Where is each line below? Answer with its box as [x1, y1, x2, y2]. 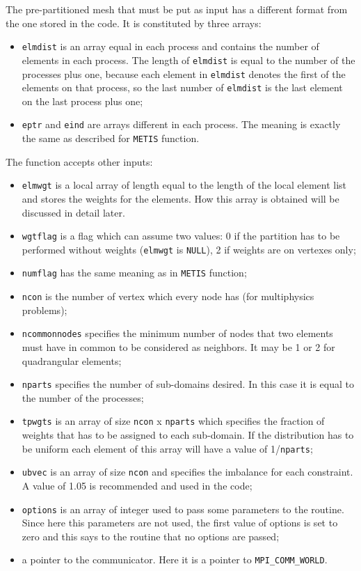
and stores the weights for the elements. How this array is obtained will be [22, 191, 339, 205]
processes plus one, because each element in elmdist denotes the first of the [22, 66, 346, 81]
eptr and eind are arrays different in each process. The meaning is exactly [22, 117, 341, 132]
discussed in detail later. [22, 205, 125, 219]
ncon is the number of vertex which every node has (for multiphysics [22, 289, 314, 304]
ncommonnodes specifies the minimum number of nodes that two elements [22, 326, 333, 341]
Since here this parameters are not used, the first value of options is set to [22, 515, 338, 530]
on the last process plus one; [22, 93, 143, 108]
